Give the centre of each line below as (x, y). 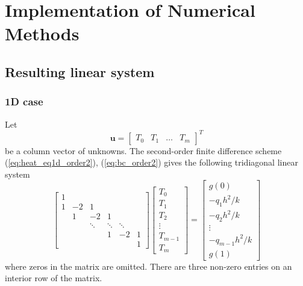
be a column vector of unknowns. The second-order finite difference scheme (143, 150)
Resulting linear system (80, 71)
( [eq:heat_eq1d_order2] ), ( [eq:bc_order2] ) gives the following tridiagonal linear (151, 162)
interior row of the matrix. (54, 278)
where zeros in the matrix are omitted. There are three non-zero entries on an (148, 266)
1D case (24, 101)
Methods (42, 33)
